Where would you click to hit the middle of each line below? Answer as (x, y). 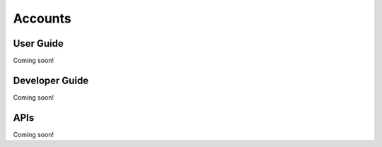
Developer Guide (51, 80)
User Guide (38, 43)
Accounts (42, 18)
